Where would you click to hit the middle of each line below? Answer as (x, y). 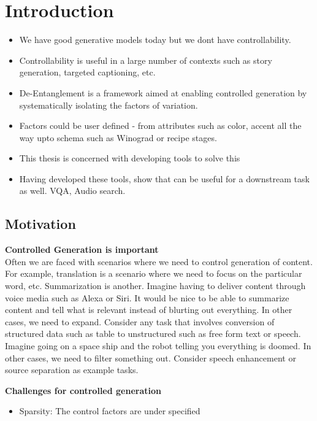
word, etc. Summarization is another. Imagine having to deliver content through (155, 286)
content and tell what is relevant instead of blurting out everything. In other (149, 310)
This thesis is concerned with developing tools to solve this (130, 158)
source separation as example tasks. (72, 370)
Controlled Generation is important (82, 249)
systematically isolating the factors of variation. (109, 105)
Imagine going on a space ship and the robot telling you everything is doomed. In (158, 346)
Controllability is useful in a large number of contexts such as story (146, 60)
